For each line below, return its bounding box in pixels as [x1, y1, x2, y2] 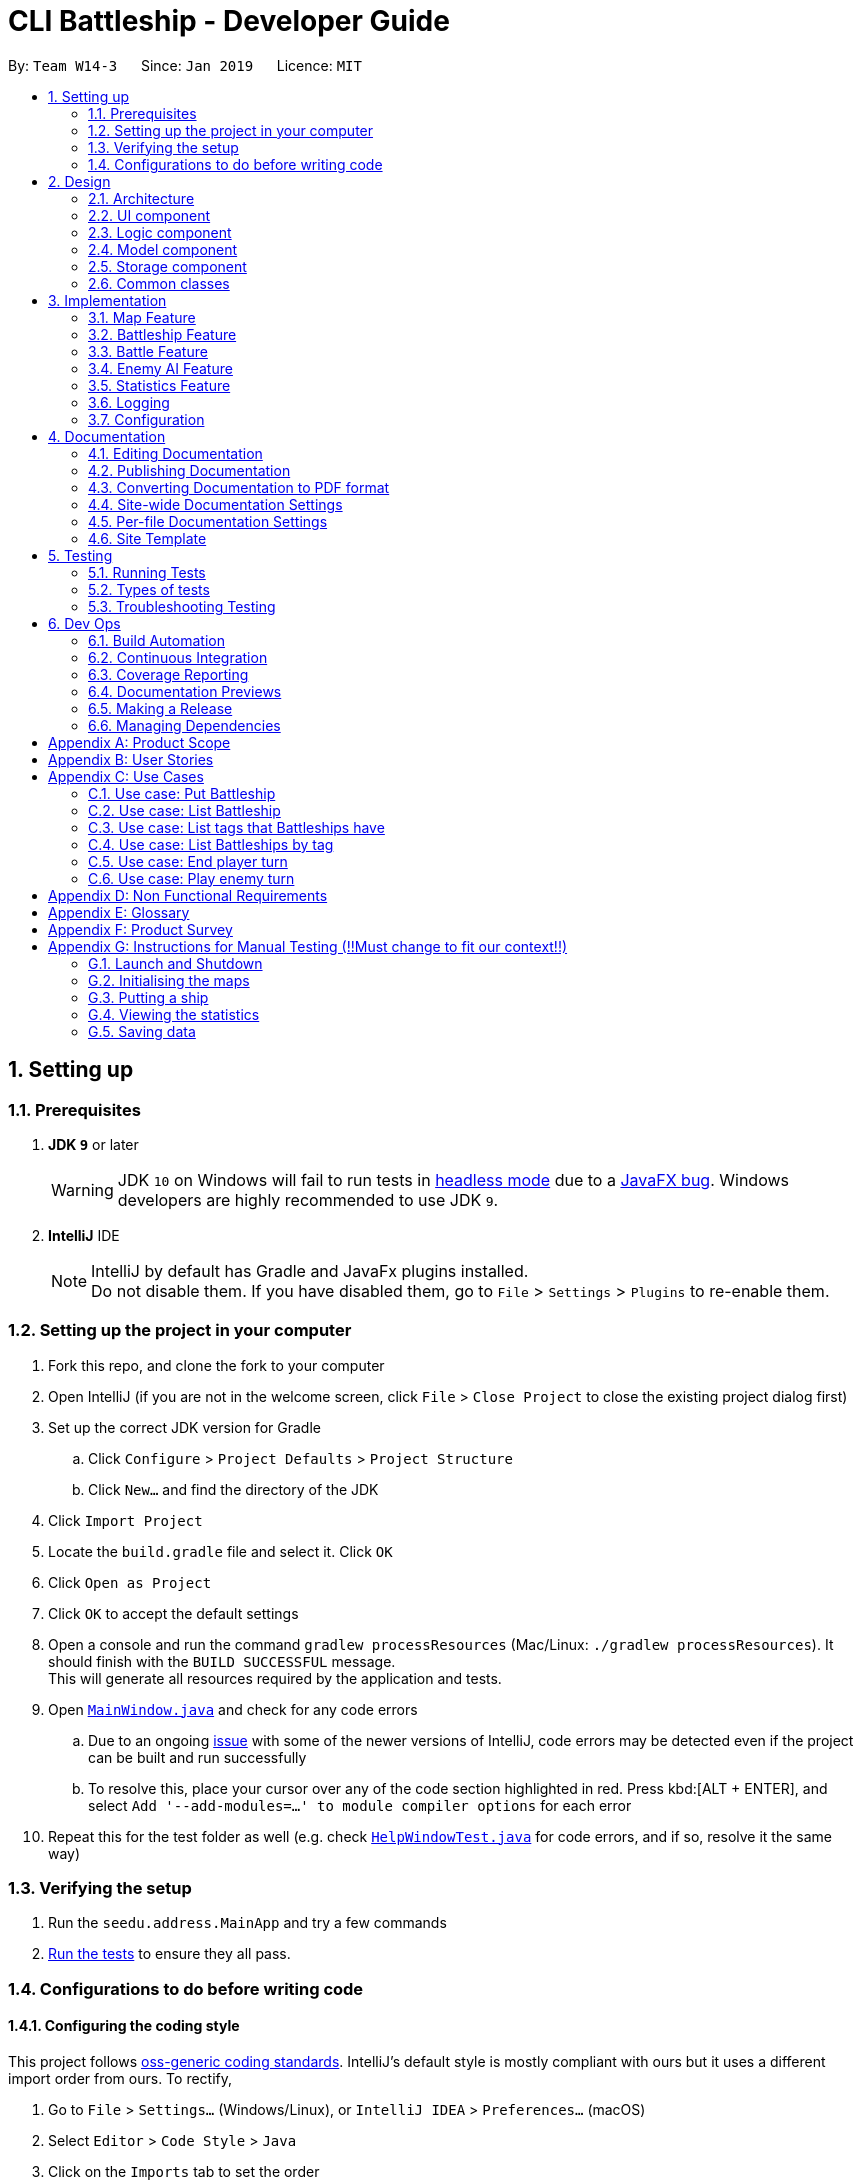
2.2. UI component [88, 206, 211, 224]
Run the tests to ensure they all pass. [48, 1945, 291, 1963]
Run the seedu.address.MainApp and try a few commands [48, 1914, 447, 1932]
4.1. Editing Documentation [88, 444, 263, 462]
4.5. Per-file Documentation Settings [88, 512, 328, 530]
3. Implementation [48, 291, 167, 309]
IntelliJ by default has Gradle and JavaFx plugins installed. [91, 1260, 529, 1281]
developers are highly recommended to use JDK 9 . [117, 1189, 499, 1210]
